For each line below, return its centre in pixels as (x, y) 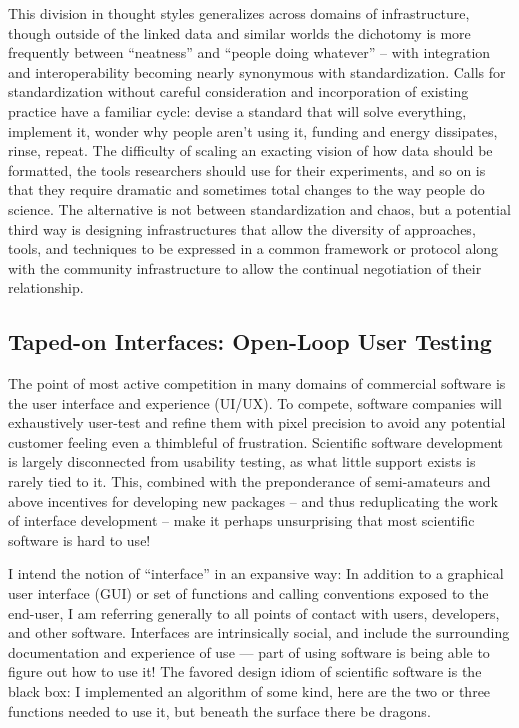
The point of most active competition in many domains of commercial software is (257, 383)
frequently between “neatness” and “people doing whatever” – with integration (249, 52)
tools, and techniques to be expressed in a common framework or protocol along (253, 248)
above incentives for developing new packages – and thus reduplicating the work (253, 500)
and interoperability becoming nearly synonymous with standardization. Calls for (257, 71)
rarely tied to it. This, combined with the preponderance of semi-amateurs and (249, 481)
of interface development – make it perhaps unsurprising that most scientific (241, 520)
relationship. (46, 287)
